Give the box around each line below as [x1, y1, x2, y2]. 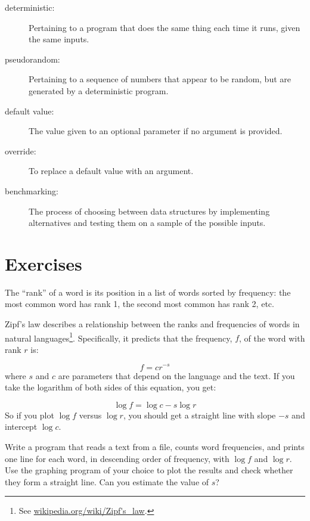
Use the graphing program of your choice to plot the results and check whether [5, 464, 293, 476]
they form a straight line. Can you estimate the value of [5, 475, 209, 488]
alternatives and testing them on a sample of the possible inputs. [29, 216, 266, 229]
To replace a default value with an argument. [29, 165, 194, 177]
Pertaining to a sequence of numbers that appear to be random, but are [29, 73, 292, 85]
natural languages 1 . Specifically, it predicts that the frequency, [5, 330, 232, 344]
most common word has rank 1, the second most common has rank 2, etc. [5, 297, 274, 310]
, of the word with [239, 331, 305, 344]
